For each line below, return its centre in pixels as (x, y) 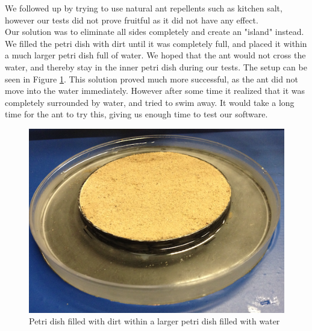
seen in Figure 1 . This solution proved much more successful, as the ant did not (151, 79)
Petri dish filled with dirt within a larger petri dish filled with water (154, 321)
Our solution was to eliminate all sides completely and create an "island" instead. (154, 32)
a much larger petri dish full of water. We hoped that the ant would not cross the (155, 55)
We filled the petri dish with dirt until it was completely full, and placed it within (156, 43)
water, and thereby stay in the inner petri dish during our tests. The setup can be (156, 67)
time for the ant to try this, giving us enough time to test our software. (136, 114)
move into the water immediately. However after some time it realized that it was (155, 91)
